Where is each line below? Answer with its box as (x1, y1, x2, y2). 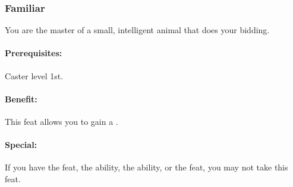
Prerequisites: (5, 47, 62, 59)
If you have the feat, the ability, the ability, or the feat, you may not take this (5, 161, 288, 173)
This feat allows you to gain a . (5, 115, 118, 127)
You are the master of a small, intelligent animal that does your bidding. (5, 24, 270, 36)
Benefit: (5, 92, 37, 105)
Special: (5, 138, 37, 151)
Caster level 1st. (5, 69, 64, 82)
